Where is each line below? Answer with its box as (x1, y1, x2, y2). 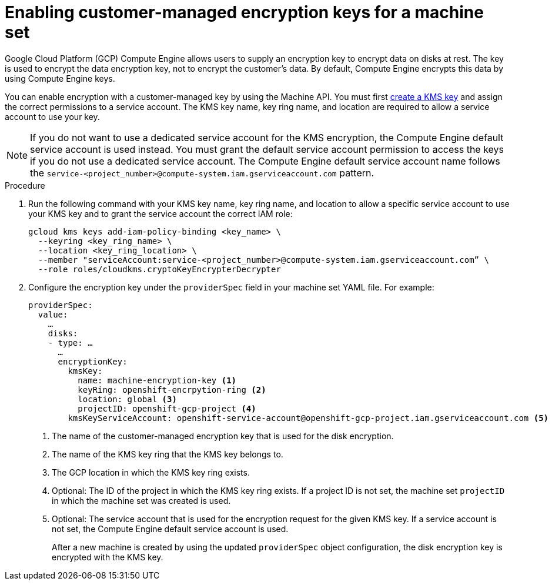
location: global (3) (78, 394, 177, 404)
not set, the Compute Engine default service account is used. (52, 523, 289, 534)
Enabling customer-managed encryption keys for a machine (5, 2, 484, 22)
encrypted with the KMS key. (52, 551, 163, 562)
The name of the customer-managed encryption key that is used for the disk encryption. (52, 430, 394, 441)
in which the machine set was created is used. (52, 495, 231, 506)
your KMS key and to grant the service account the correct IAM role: (28, 208, 293, 219)
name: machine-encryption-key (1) (78, 375, 237, 385)
